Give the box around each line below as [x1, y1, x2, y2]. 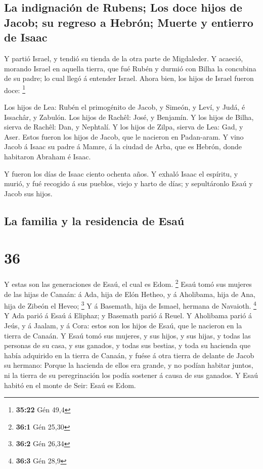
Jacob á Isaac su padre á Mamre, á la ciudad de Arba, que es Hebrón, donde [4, 141, 242, 152]
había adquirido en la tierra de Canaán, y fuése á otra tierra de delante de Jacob [4, 350, 254, 360]
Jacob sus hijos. [4, 188, 53, 198]
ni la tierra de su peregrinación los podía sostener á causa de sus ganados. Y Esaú [4, 369, 258, 380]
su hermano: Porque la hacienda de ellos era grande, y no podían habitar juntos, [4, 360, 253, 370]
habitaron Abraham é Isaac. [4, 151, 91, 161]
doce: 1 [4, 83, 26, 95]
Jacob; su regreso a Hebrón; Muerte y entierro [4, 14, 253, 30]
